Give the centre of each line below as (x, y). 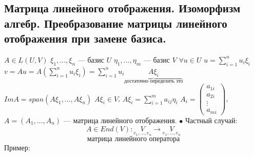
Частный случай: (211, 120)
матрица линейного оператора (133, 139)
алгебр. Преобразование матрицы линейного (116, 23)
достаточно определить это (154, 81)
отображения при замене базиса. (85, 38)
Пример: (17, 148)
